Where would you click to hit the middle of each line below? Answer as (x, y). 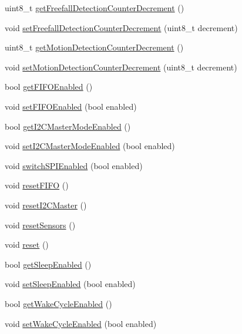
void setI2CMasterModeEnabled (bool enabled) (90, 146)
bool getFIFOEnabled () (49, 87)
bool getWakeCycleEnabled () (58, 303)
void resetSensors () (40, 225)
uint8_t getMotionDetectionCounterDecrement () (94, 47)
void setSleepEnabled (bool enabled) (70, 284)
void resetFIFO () (37, 185)
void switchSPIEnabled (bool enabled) (74, 165)
